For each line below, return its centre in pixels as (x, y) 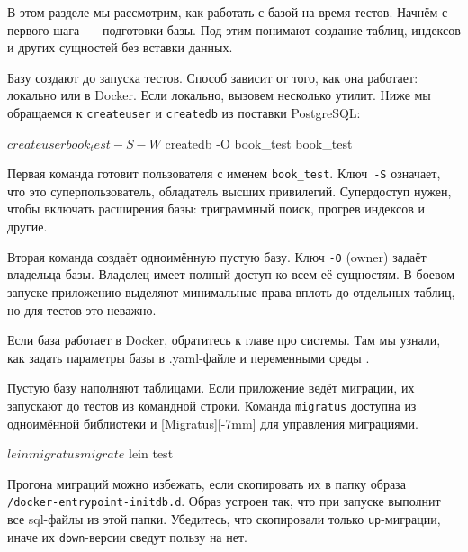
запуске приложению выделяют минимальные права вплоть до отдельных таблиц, (231, 291)
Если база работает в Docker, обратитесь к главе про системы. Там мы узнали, (224, 340)
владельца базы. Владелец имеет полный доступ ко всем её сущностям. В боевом (231, 274)
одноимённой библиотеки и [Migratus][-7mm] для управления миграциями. (213, 423)
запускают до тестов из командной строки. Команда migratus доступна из (212, 405)
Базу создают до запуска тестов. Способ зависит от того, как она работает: (213, 77)
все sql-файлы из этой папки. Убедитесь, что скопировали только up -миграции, (224, 518)
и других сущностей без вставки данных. (120, 47)
